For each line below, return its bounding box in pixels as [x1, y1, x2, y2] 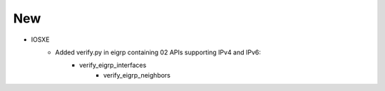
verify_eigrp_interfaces [79, 61, 147, 70]
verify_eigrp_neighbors [103, 71, 171, 79]
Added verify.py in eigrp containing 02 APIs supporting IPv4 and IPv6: [55, 48, 262, 56]
